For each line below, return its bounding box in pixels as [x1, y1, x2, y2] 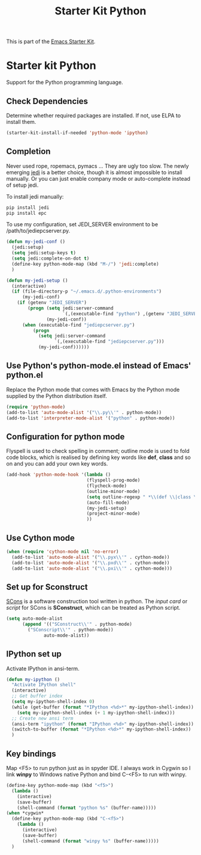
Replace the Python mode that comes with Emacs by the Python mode [6, 386, 180, 393]
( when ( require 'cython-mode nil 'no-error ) [6, 549, 119, 555]
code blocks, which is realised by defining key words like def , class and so [6, 454, 191, 461]
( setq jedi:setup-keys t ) [11, 250, 77, 256]
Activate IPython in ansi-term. [6, 665, 80, 672]
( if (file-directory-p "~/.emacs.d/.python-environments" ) [11, 288, 162, 294]
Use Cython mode [6, 533, 75, 543]
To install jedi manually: [6, 193, 64, 200]
